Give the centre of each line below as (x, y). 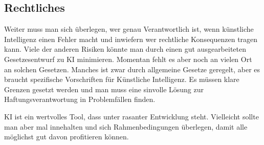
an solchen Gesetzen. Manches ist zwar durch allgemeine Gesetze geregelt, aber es (132, 69)
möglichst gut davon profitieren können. (67, 137)
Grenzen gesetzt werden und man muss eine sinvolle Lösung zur (104, 89)
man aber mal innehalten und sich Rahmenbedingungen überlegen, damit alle (126, 126)
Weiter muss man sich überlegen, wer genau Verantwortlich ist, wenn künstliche (129, 29)
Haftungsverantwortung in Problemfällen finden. (80, 99)
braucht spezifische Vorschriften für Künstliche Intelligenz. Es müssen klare (122, 79)
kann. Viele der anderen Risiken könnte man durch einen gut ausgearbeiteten (125, 49)
